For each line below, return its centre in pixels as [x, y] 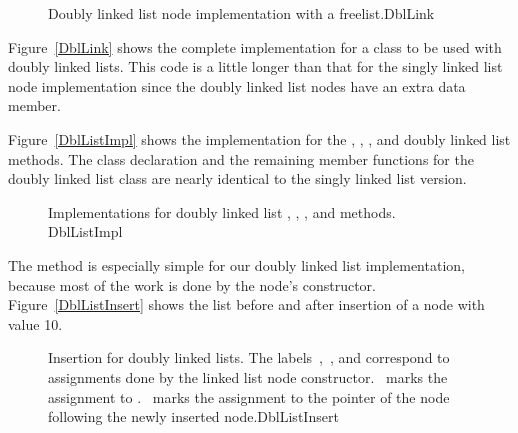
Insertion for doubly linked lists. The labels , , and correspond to [249, 357]
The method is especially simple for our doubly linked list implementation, [236, 264]
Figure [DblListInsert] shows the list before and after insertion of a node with [246, 304]
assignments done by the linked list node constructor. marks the [248, 376]
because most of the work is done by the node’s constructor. [192, 284]
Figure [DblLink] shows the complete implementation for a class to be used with [255, 46]
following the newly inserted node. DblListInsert [193, 416]
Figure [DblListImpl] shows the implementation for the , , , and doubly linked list [259, 138]
